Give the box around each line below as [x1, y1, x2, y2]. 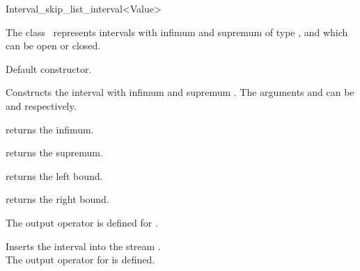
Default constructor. [6, 61, 92, 76]
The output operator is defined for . [6, 215, 158, 229]
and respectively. [6, 98, 77, 113]
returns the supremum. [6, 145, 103, 160]
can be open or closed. [6, 38, 101, 53]
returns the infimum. [6, 122, 94, 136]
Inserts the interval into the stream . [6, 238, 161, 253]
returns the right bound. [6, 192, 109, 206]
